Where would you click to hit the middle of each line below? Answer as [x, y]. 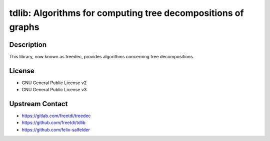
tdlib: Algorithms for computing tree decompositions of [126, 13]
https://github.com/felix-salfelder [56, 130]
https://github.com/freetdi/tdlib [54, 123]
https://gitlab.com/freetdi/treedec [56, 116]
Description [28, 45]
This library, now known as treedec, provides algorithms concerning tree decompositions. [102, 56]
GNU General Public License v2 [54, 83]
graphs [24, 27]
